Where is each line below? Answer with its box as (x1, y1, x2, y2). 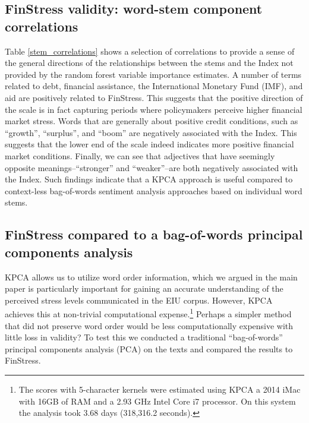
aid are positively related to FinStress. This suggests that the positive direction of (5, 91, 303, 103)
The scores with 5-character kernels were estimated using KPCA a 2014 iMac (18, 383, 301, 395)
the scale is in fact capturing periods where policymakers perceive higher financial (5, 103, 302, 115)
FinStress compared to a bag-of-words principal (5, 225, 303, 244)
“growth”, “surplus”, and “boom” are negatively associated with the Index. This (5, 126, 297, 138)
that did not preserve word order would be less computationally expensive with (5, 319, 294, 332)
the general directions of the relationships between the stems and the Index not (5, 56, 294, 69)
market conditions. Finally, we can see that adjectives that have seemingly (5, 149, 275, 162)
